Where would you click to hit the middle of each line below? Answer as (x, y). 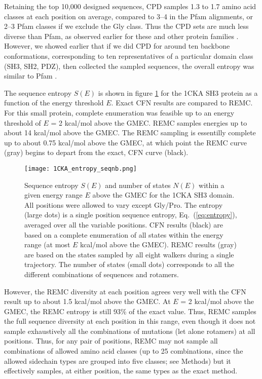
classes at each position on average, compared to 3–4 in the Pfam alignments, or (129, 16)
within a (212, 185)
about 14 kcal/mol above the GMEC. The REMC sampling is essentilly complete (130, 132)
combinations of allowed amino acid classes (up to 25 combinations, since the (124, 351)
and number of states (138, 185)
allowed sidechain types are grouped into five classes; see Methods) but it (118, 361)
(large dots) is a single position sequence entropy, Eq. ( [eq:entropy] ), (131, 215)
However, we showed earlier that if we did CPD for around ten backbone (117, 46)
